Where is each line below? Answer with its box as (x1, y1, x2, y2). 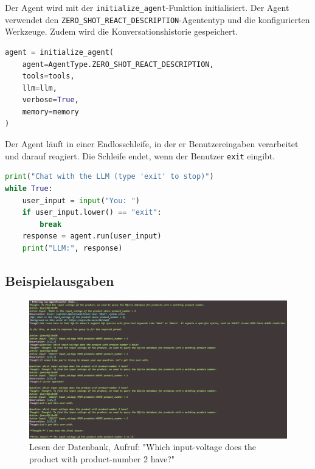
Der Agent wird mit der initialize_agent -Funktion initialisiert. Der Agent (5, 1, 289, 13)
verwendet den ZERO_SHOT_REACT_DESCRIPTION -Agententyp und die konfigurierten (5, 13, 310, 26)
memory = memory (22, 107, 79, 116)
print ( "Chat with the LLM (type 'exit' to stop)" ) (5, 172, 214, 181)
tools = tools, (22, 72, 75, 81)
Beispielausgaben (5, 271, 114, 290)
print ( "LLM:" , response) (22, 243, 123, 252)
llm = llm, (22, 83, 57, 92)
